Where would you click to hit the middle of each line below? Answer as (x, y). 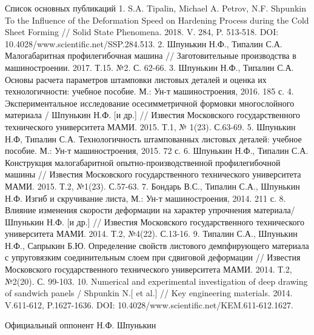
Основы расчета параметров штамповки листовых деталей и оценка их (136, 79)
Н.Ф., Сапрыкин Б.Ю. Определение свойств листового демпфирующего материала (157, 245)
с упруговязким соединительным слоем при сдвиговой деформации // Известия (153, 257)
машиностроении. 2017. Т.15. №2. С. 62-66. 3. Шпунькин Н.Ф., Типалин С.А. (149, 67)
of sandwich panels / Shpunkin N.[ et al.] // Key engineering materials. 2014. (149, 293)
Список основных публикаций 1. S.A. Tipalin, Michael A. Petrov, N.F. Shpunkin (156, 8)
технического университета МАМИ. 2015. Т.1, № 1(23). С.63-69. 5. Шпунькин (150, 126)
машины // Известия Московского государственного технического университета (153, 174)
